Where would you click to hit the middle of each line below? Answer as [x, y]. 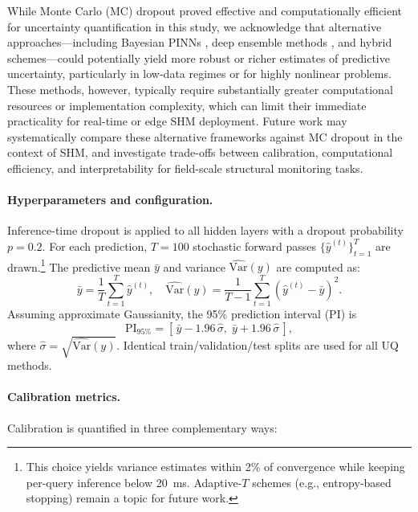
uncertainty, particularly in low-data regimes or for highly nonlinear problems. [199, 74]
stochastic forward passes [255, 246]
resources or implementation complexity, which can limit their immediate [187, 105]
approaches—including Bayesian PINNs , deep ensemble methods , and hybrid [200, 42]
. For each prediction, [95, 246]
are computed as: [318, 266]
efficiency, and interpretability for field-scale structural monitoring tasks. [185, 168]
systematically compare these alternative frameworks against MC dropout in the [205, 136]
